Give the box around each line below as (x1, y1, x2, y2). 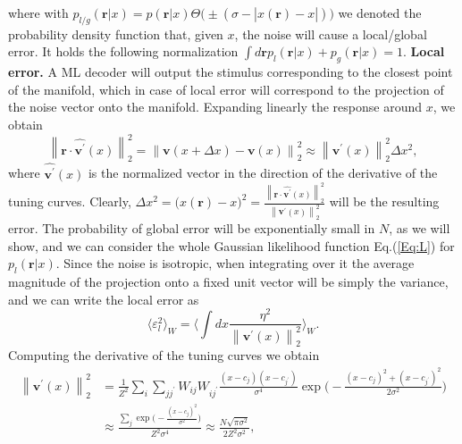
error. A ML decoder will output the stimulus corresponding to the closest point (8, 63, 453, 81)
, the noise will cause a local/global (234, 24, 427, 43)
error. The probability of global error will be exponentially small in (8, 219, 375, 238)
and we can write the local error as (8, 289, 199, 308)
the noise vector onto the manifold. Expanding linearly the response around (8, 97, 423, 116)
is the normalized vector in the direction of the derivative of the (88, 163, 438, 182)
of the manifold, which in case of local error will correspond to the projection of (8, 80, 444, 98)
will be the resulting (329, 192, 440, 211)
